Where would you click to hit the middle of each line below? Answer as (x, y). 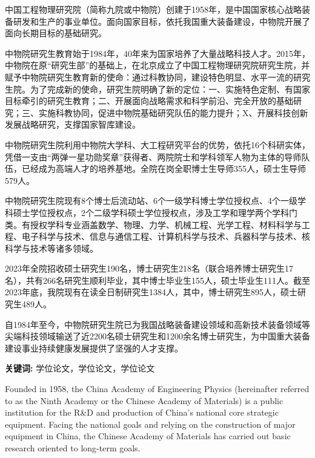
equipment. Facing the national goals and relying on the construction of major (150, 424)
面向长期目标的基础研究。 (56, 33)
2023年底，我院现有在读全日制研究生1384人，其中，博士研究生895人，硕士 (151, 292)
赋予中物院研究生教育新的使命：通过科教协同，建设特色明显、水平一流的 (149, 77)
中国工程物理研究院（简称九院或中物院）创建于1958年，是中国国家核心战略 (153, 9)
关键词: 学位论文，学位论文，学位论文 (80, 368)
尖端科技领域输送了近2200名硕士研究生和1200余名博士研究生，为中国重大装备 (157, 336)
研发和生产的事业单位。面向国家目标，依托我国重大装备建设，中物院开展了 (161, 21)
